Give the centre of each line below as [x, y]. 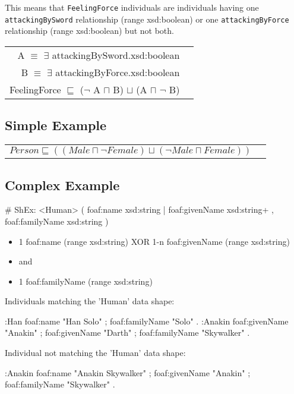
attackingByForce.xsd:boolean [118, 72]
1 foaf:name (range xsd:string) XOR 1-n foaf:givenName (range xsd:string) [154, 241]
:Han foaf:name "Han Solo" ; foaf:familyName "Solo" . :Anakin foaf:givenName [147, 321]
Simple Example [56, 125]
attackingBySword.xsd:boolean [116, 55]
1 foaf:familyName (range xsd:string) [86, 281]
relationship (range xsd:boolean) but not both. [89, 31]
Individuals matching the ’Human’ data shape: [90, 301]
